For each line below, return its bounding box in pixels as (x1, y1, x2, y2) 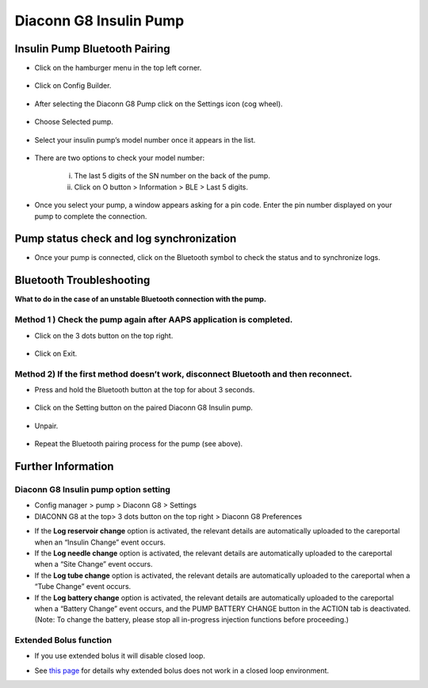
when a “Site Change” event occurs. (34, 560, 153, 569)
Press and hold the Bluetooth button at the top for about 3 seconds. (34, 385, 255, 395)
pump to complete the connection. (34, 211, 147, 221)
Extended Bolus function (14, 635, 113, 646)
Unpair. (34, 421, 59, 430)
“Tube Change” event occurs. (34, 582, 132, 591)
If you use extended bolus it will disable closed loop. (34, 651, 206, 661)
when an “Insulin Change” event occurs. (34, 537, 166, 547)
